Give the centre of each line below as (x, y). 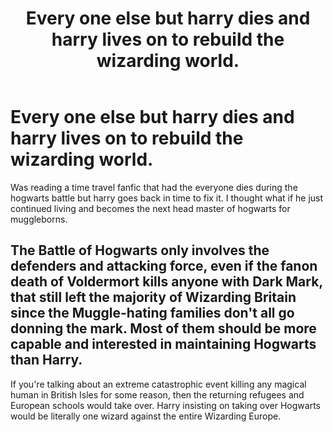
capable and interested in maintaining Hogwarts (163, 344)
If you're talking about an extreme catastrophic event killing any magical (158, 384)
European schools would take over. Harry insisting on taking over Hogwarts (165, 405)
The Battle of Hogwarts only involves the (140, 250)
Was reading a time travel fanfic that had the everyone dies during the (154, 187)
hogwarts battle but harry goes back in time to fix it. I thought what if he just (167, 198)
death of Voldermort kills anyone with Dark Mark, (166, 282)
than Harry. (46, 360)
